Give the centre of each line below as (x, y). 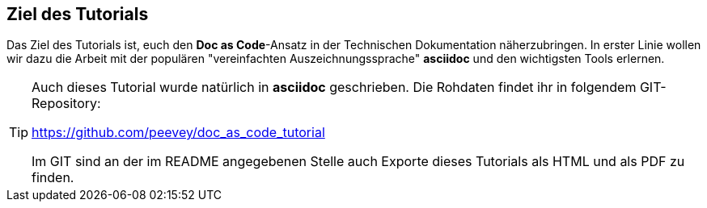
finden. (53, 178)
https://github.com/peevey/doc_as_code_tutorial (178, 133)
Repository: (66, 104)
